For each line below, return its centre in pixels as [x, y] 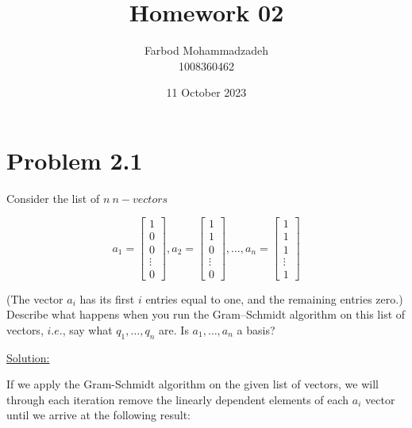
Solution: [28, 357]
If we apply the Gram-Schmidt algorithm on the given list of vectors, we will [193, 384]
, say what [87, 329]
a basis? [256, 329]
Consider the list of [53, 198]
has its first [107, 298]
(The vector [35, 298]
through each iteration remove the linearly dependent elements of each [178, 399]
